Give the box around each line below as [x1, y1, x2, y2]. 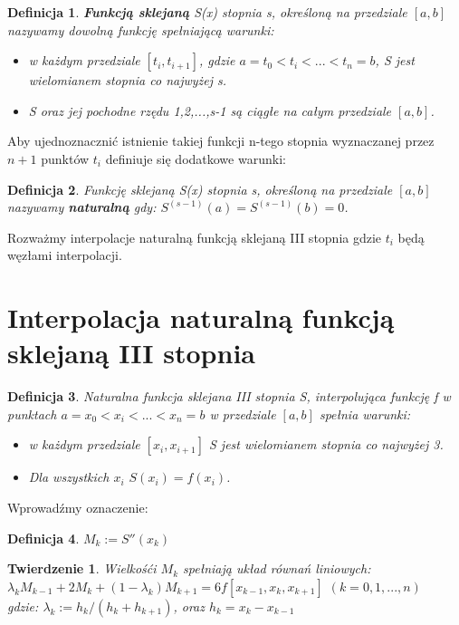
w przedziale [209, 404, 276, 423]
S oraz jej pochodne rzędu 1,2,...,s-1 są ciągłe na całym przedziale [28, 101, 392, 120]
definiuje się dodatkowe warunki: [105, 149, 286, 168]
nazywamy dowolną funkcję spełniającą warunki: [7, 20, 274, 39]
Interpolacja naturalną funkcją [7, 299, 395, 336]
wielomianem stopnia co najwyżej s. [28, 71, 227, 90]
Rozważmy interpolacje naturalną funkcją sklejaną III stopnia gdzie [7, 227, 382, 246]
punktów [41, 149, 90, 168]
